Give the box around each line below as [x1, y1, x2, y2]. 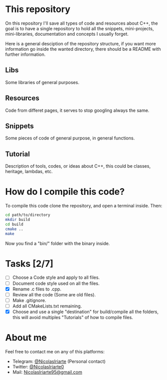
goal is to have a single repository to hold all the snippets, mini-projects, [5, 25, 154, 31]
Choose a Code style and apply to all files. [12, 274, 100, 280]
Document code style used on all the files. [12, 280, 100, 286]
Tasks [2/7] [5, 258, 54, 269]
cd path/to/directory [5, 212, 51, 217]
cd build [5, 221, 24, 227]
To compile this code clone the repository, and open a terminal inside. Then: [5, 203, 162, 209]
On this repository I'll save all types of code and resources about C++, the [5, 20, 158, 26]
